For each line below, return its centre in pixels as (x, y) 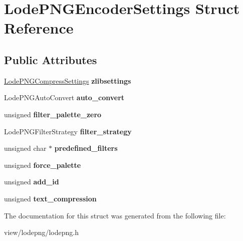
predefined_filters (86, 148)
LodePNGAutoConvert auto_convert (64, 97)
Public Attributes (51, 59)
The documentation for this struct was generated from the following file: (115, 215)
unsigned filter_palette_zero (53, 114)
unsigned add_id (32, 182)
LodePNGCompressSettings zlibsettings (68, 80)
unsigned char (25, 148)
